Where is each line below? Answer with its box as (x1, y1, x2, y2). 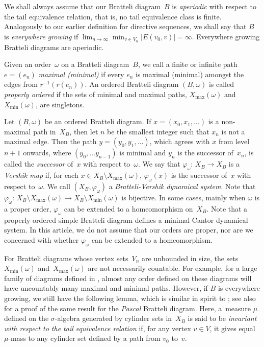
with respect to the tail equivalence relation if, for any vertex (4, 322, 191, 333)
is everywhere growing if (4, 31, 78, 41)
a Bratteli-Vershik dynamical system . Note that (109, 180, 256, 191)
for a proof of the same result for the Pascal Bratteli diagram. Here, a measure (4, 303, 251, 313)
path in (33, 126, 56, 136)
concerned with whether (4, 234, 79, 245)
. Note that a (206, 203, 248, 214)
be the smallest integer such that (107, 126, 209, 136)
